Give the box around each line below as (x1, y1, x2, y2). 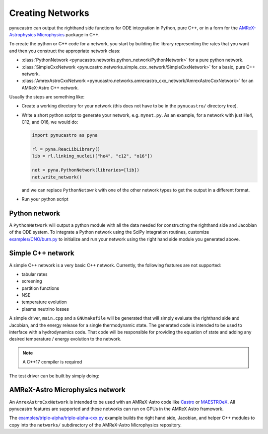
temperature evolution (21, 299, 67, 305)
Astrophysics (9, 31, 36, 37)
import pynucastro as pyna (32, 132, 98, 138)
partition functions (21, 285, 60, 291)
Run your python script (21, 196, 69, 202)
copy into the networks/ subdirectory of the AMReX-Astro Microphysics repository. (9, 422, 182, 428)
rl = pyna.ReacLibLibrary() (32, 147, 100, 152)
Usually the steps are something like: (9, 94, 85, 100)
